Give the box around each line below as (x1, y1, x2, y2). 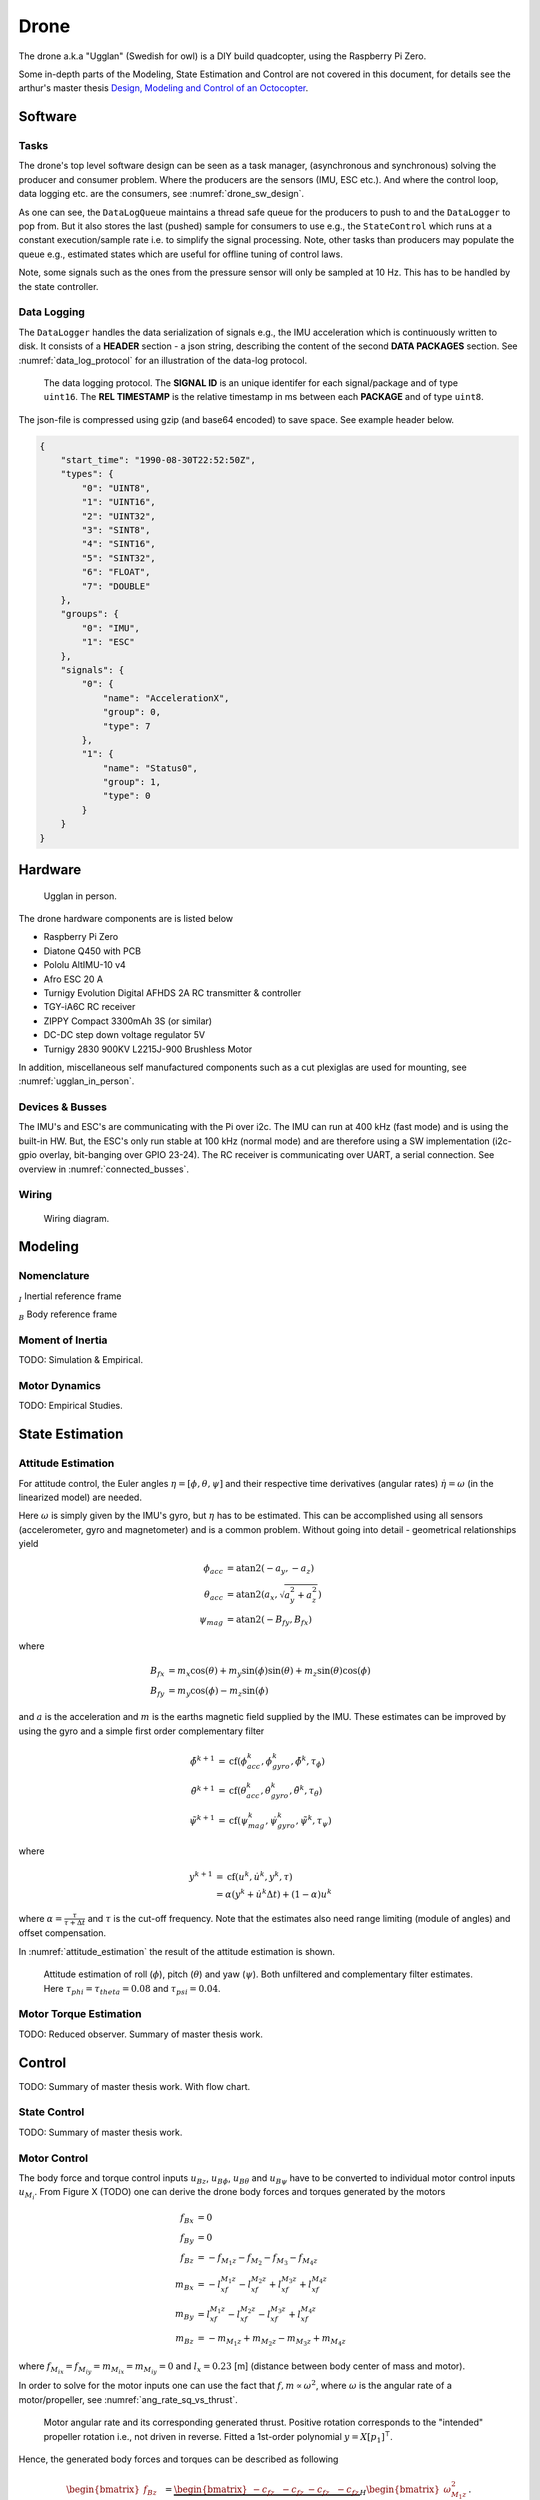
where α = (18, 1912, 63, 1924)
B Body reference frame (18, 1308, 118, 1322)
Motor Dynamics (18, 1379, 102, 1393)
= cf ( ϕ (218, 1755, 248, 1767)
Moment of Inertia (18, 1333, 108, 1347)
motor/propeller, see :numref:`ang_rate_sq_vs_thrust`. (18, 2393, 239, 2405)
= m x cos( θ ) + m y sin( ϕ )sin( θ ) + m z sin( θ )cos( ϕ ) (168, 1665, 372, 1679)
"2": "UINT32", (81, 510, 157, 522)
